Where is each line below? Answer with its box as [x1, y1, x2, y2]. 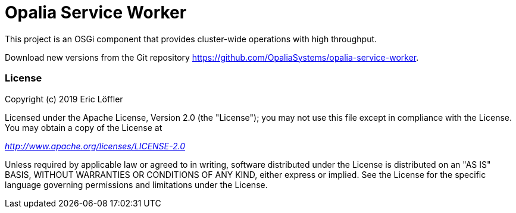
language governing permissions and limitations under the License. [5, 179, 268, 190]
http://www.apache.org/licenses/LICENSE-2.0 [5, 140, 186, 151]
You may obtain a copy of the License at [5, 122, 162, 133]
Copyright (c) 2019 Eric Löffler [5, 93, 123, 104]
